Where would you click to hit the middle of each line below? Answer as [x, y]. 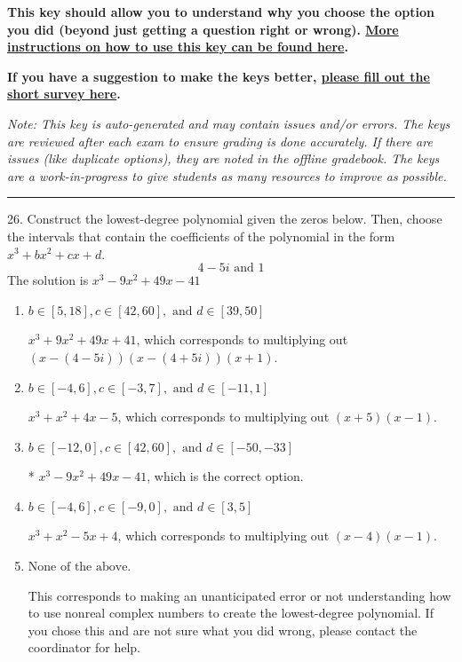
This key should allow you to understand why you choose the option [221, 12]
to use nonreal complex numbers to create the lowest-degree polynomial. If [231, 613]
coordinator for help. [84, 647]
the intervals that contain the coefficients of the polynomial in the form [201, 236]
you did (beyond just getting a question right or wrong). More [203, 29]
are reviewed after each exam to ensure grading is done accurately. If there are [220, 141]
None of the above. [80, 567]
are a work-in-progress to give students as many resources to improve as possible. [227, 175]
